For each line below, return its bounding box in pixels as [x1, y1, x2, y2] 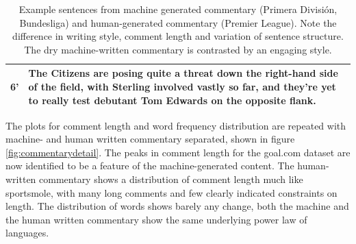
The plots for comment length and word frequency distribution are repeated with [5, 118, 346, 132]
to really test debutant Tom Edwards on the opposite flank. [28, 93, 316, 107]
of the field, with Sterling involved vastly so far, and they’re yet [28, 79, 336, 93]
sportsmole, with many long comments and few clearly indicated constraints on [5, 185, 338, 199]
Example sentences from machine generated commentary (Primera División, [18, 2, 338, 16]
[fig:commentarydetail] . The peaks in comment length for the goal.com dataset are [5, 145, 351, 159]
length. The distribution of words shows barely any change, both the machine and [5, 199, 349, 213]
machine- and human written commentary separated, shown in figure [5, 132, 295, 146]
